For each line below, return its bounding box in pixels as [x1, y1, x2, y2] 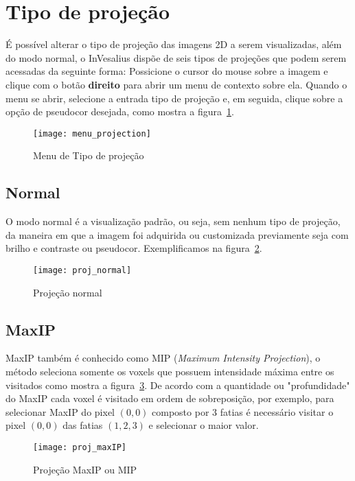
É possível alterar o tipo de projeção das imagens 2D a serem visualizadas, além [5, 37, 342, 51]
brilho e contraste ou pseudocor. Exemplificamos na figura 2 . [5, 241, 262, 255]
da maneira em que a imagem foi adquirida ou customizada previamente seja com [5, 227, 349, 242]
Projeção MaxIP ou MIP [33, 462, 137, 476]
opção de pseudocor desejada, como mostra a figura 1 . [5, 104, 234, 119]
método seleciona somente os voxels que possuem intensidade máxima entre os [5, 364, 334, 378]
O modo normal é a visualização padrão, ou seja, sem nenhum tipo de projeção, [5, 214, 341, 228]
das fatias [62, 418, 103, 432]
